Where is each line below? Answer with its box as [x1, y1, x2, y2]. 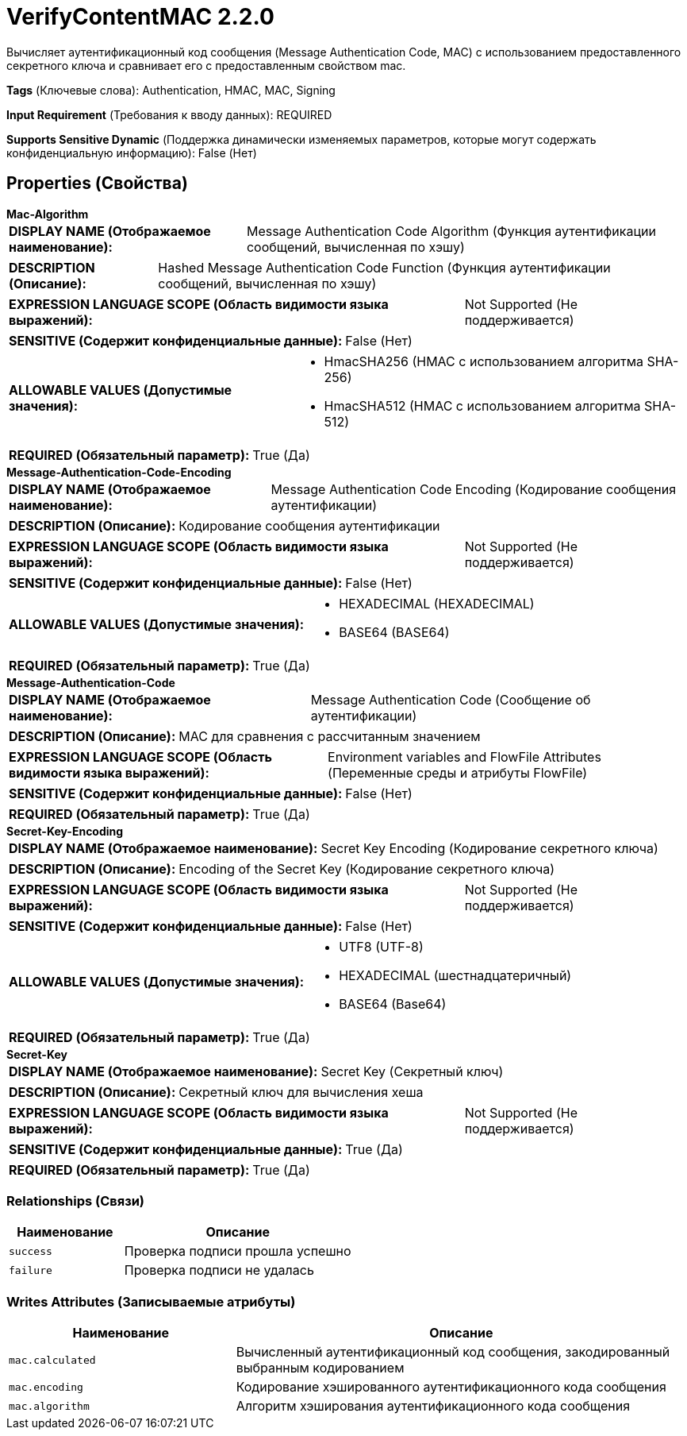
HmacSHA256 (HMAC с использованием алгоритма [324, 353, 643, 369]
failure [9, 1264, 52, 1276]
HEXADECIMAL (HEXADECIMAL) [339, 595, 535, 612]
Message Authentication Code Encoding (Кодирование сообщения [271, 481, 677, 497]
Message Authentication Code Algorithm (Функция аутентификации [246, 222, 656, 239]
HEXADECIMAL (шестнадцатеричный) [339, 967, 572, 983]
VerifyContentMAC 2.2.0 [6, 3, 274, 30]
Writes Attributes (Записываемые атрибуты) [6, 1293, 296, 1310]
